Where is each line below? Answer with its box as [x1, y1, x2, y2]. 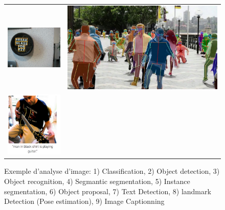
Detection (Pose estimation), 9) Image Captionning [4, 196, 165, 206]
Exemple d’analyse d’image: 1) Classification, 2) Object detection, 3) [4, 166, 220, 176]
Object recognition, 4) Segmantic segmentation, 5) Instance [4, 175, 190, 186]
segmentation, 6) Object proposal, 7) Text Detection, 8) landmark [4, 186, 211, 196]
